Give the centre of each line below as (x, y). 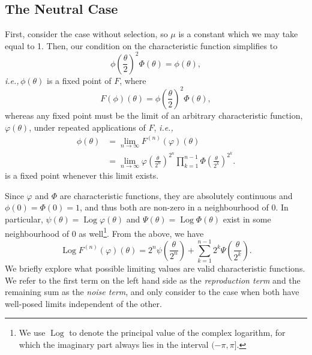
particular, (24, 219)
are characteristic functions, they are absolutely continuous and (176, 195)
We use (32, 333)
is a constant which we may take (238, 34)
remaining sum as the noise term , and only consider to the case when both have (152, 292)
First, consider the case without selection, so (86, 34)
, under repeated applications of (87, 127)
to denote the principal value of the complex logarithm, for (177, 333)
